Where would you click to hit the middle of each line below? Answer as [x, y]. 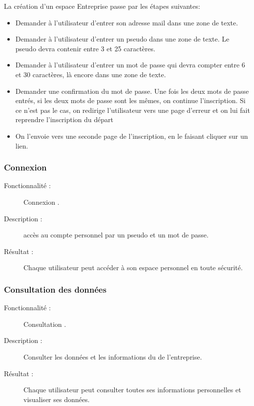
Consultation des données [55, 289]
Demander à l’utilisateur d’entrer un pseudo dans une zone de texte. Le [122, 39]
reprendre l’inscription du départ [64, 119]
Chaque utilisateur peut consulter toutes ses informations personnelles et [132, 390]
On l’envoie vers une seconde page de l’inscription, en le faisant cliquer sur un [132, 136]
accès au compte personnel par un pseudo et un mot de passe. [116, 235]
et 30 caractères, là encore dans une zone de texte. [91, 74]
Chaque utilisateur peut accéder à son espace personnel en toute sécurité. [133, 267]
